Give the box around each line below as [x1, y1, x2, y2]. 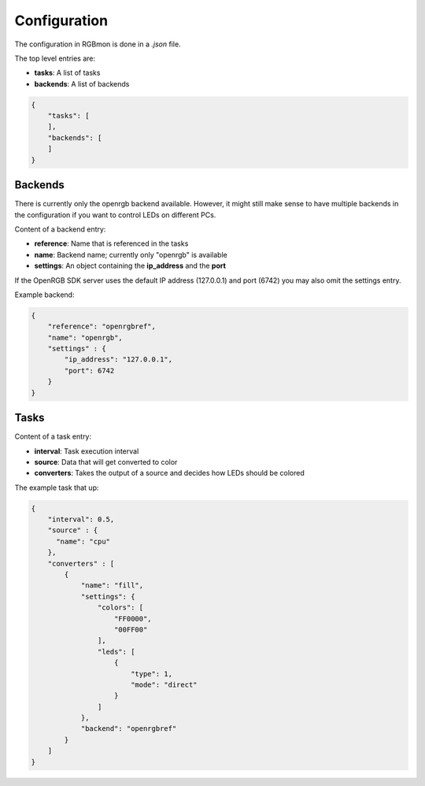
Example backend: [14, 290, 75, 299]
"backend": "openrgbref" [80, 725, 177, 733]
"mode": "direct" [130, 680, 198, 689]
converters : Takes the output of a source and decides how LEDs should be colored [34, 469, 305, 478]
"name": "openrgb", [47, 333, 124, 342]
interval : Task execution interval [34, 446, 139, 456]
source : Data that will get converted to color [34, 457, 178, 466]
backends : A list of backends [34, 79, 130, 88]
